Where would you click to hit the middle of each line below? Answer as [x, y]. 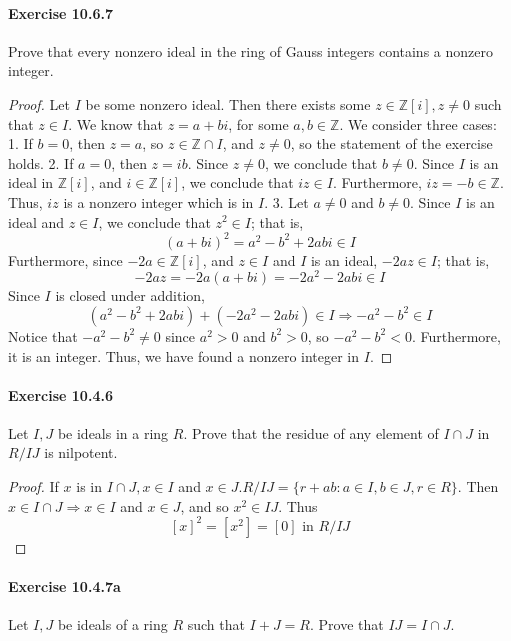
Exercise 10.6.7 [60, 12]
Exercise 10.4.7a [64, 585]
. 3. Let [286, 201]
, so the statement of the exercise [391, 143]
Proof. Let [39, 103]
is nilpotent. [81, 452]
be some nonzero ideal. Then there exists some [228, 103]
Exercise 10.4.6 [60, 394]
